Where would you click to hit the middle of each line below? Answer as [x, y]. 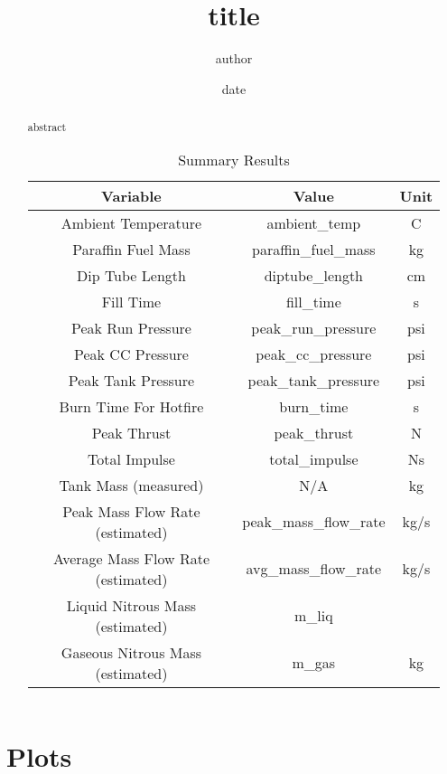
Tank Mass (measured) [131, 485]
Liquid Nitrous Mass [131, 605]
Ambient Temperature [131, 222]
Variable [131, 195]
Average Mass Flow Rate [131, 558]
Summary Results [234, 159]
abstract [47, 127]
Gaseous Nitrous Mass [131, 652]
